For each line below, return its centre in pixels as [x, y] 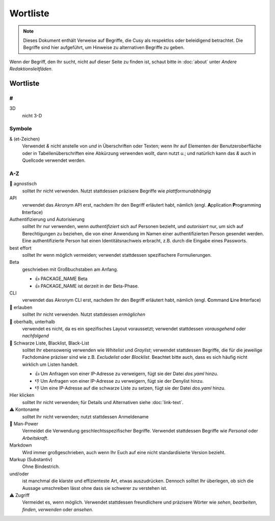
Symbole [21, 129]
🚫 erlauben [21, 307]
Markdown [21, 445]
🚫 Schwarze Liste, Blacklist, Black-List [49, 343]
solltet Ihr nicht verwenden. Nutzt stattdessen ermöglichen [84, 314]
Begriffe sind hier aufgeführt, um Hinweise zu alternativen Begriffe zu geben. [104, 47]
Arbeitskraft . [35, 438]
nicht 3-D [32, 115]
